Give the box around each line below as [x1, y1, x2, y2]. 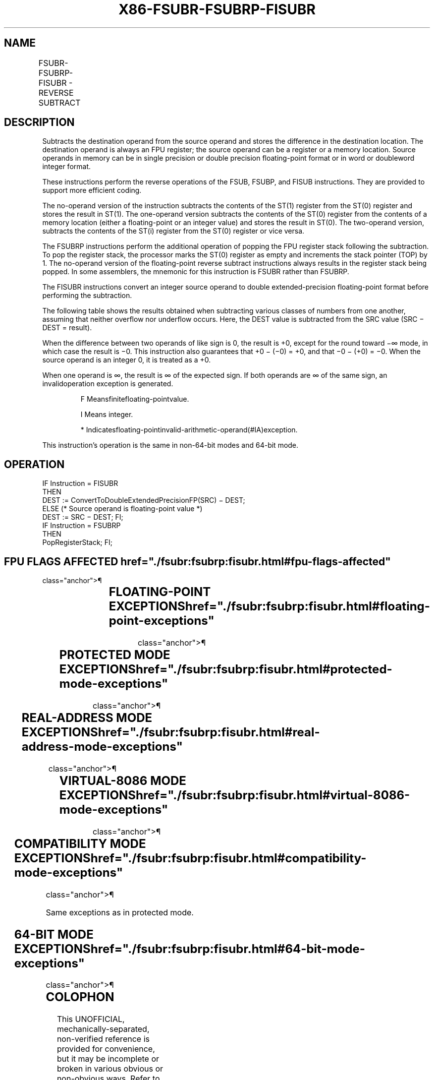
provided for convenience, [56, 1044, 155, 1054]
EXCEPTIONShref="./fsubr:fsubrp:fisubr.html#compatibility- [14, 850, 367, 865]
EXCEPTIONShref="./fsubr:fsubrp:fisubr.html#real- [21, 724, 320, 739]
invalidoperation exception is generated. [42, 379, 173, 388]
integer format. [42, 162, 91, 171]
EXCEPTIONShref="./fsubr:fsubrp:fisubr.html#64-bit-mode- [14, 941, 365, 956]
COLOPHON [46, 990, 114, 1005]
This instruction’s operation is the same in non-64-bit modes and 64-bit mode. [42, 441, 299, 450]
